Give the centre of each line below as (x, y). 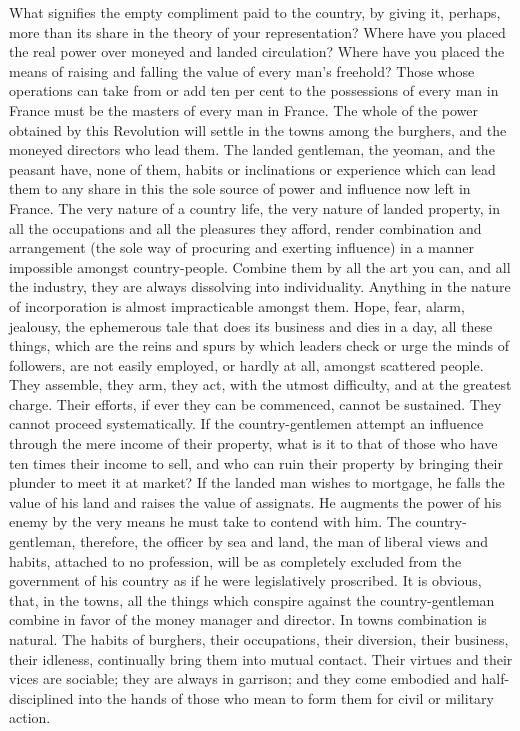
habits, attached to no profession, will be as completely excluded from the (235, 560)
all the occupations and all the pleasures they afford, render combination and (245, 227)
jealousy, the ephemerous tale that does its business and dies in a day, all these (251, 325)
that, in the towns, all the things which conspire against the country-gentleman (252, 599)
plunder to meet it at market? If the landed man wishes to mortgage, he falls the (257, 482)
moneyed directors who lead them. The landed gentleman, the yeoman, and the (252, 149)
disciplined (41, 697)
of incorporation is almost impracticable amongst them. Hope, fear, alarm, (237, 305)
